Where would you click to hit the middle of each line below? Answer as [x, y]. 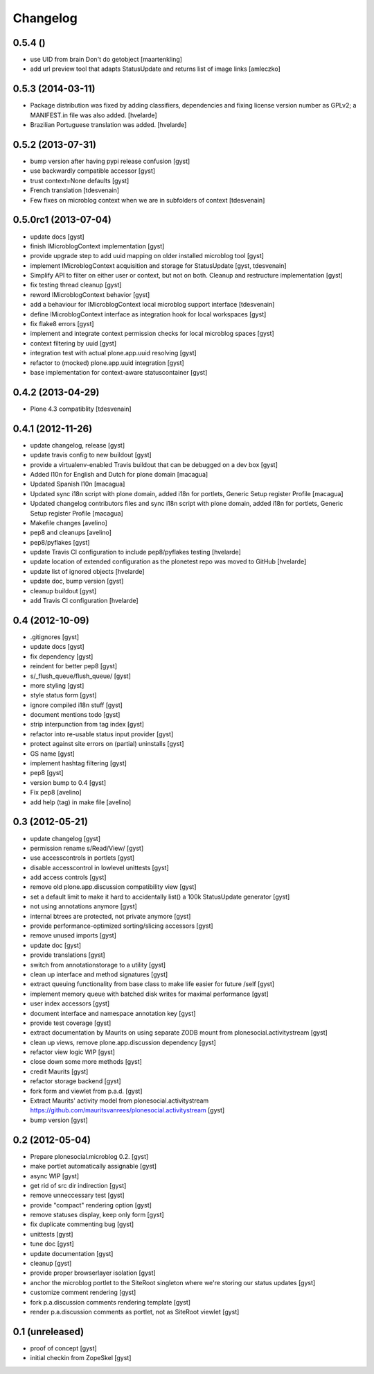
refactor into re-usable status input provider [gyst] [102, 734]
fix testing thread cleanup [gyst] [76, 285]
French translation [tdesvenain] [75, 190]
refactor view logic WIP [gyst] [73, 1052]
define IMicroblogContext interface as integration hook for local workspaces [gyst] [148, 314]
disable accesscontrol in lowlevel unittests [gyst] [99, 867]
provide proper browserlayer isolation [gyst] [93, 1273]
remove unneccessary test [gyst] [77, 1195]
